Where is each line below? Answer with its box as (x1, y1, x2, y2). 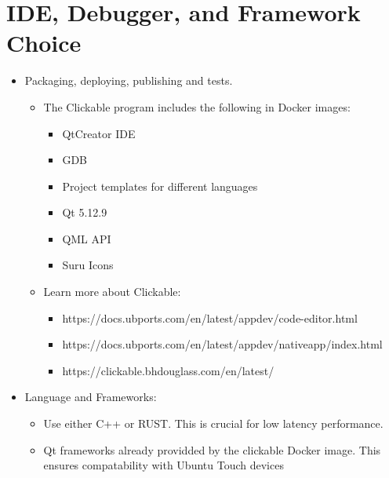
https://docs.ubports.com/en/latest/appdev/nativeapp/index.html (62, 336, 383, 352)
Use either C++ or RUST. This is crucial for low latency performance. (43, 415, 384, 432)
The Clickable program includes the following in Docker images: (43, 98, 351, 115)
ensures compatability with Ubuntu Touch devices (43, 457, 284, 473)
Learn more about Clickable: (43, 283, 181, 300)
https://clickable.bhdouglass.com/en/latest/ (62, 362, 274, 378)
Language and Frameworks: (24, 389, 157, 405)
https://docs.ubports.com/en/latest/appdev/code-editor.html (62, 309, 358, 326)
